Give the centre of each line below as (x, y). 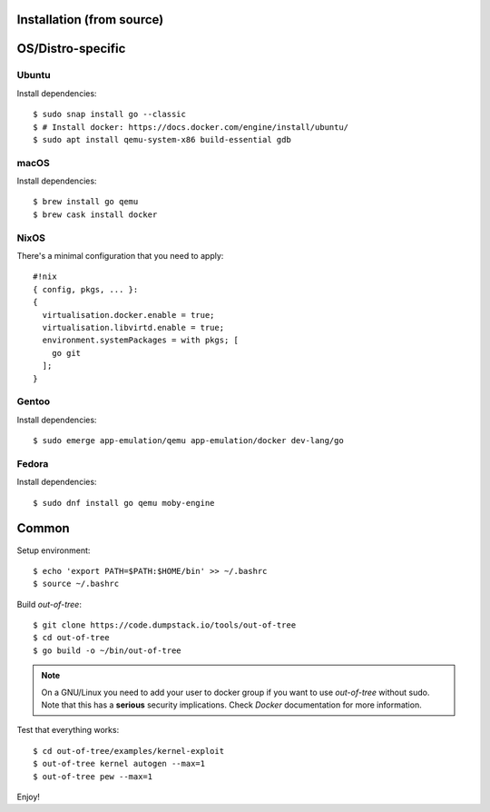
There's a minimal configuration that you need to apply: (120, 256)
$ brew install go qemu (86, 202)
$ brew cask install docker (95, 214)
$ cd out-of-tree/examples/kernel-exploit (129, 751)
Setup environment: (54, 550)
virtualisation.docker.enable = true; (128, 315)
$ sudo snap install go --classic (109, 114)
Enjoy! (29, 797)
